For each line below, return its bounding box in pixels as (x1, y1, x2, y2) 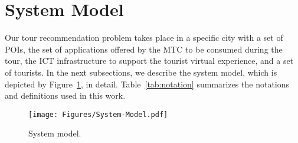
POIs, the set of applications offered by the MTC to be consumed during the (5, 43, 283, 55)
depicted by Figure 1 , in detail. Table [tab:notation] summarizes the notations (5, 77, 290, 90)
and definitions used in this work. (5, 89, 126, 102)
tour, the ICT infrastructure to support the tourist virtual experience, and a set (5, 54, 294, 67)
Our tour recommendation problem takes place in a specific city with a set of (5, 31, 283, 44)
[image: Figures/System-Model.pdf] (28, 110, 168, 119)
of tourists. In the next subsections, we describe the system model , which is (5, 66, 277, 78)
